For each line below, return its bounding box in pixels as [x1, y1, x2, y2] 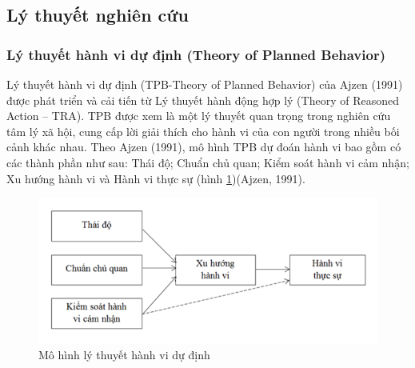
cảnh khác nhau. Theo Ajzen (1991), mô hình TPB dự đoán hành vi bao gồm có [6, 138, 401, 155]
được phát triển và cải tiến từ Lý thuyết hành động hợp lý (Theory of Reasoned [6, 91, 399, 108]
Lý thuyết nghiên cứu [6, 2, 189, 27]
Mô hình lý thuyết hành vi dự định [38, 346, 210, 363]
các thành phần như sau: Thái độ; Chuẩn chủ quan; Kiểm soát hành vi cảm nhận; [6, 154, 409, 170]
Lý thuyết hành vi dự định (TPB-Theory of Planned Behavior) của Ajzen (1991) [6, 76, 403, 92]
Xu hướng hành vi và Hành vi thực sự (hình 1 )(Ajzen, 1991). [6, 170, 305, 186]
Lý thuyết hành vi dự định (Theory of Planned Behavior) [6, 44, 385, 64]
